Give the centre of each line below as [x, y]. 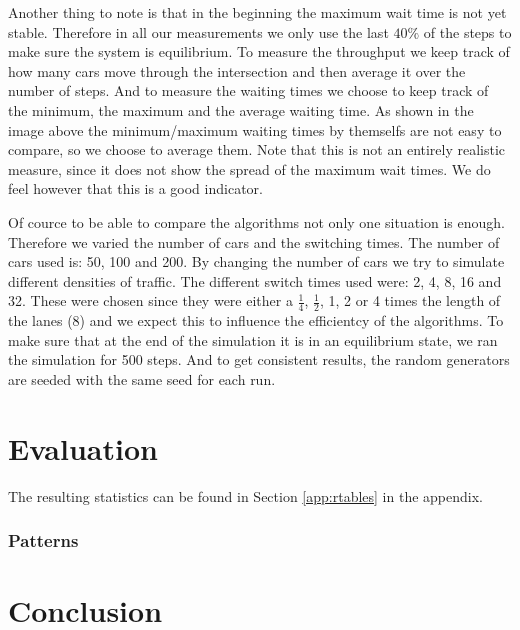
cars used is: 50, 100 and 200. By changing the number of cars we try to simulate [256, 261]
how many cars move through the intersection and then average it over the [237, 70]
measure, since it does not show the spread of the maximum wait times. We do [249, 168]
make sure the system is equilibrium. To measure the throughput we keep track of [259, 51]
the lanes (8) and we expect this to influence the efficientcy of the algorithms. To [256, 320]
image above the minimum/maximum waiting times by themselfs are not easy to [255, 129]
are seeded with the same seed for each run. [142, 378]
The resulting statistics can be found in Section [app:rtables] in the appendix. [245, 495]
